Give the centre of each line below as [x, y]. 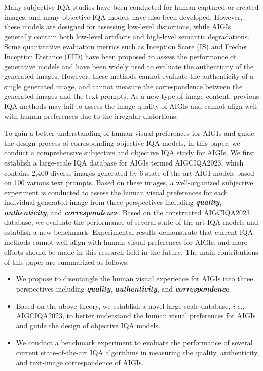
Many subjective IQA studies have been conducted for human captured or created [131, 7]
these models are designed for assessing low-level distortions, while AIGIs [118, 27]
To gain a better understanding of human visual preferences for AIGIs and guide [129, 133]
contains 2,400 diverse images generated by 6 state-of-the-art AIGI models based [129, 172]
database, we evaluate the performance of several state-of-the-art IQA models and [131, 222]
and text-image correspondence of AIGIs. [80, 362]
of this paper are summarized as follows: [67, 261]
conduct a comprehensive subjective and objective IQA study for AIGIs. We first [129, 153]
